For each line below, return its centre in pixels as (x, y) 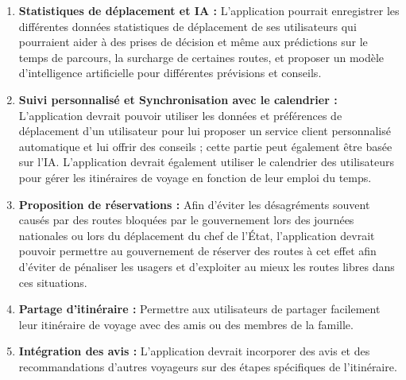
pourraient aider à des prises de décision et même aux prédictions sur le (193, 42)
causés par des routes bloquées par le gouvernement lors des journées (186, 220)
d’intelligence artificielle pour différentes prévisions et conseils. (170, 73)
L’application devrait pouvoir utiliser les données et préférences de (180, 115)
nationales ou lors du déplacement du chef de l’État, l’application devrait (197, 235)
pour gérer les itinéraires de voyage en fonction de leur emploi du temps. (195, 177)
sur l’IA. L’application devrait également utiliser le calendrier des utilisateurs (206, 162)
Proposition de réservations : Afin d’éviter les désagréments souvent (194, 204)
